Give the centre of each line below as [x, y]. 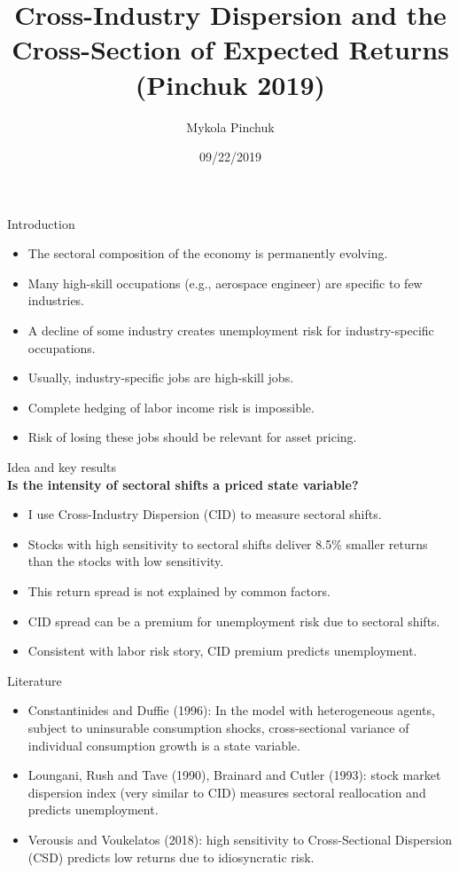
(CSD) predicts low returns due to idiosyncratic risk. [171, 857]
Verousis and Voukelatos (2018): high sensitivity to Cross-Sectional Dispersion [240, 839]
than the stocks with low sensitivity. [126, 561]
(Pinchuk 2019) [230, 84]
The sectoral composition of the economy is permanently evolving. [208, 253]
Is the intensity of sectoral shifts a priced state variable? [183, 484]
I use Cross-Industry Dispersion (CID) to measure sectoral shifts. [205, 514]
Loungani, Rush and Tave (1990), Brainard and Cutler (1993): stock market [234, 775]
